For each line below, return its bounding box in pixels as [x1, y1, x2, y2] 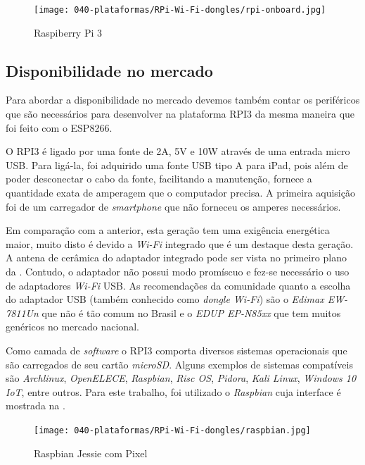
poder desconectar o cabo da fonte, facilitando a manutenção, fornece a [6, 171, 312, 186]
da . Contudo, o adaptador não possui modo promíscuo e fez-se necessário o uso [6, 263, 350, 278]
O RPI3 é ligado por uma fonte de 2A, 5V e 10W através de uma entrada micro [6, 144, 350, 159]
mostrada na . [6, 398, 65, 413]
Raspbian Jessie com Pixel [34, 445, 148, 460]
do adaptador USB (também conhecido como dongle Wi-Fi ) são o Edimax [6, 292, 324, 306]
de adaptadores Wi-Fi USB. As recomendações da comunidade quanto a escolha [6, 278, 351, 292]
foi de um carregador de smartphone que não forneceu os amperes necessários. [6, 199, 341, 213]
